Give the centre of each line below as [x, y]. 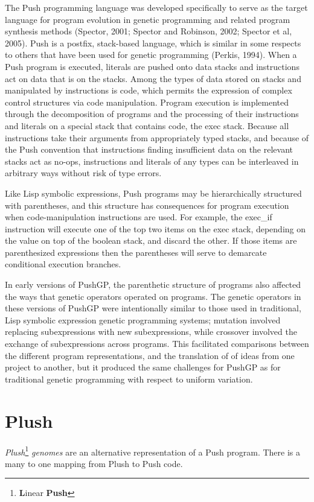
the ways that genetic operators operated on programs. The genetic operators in [153, 296]
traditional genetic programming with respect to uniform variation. [129, 379]
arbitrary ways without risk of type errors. [83, 173]
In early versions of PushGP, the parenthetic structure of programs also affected [153, 284]
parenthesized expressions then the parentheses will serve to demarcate [136, 252]
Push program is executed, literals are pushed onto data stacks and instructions [152, 66]
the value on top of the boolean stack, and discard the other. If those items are [151, 240]
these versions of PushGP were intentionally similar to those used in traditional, [153, 308]
